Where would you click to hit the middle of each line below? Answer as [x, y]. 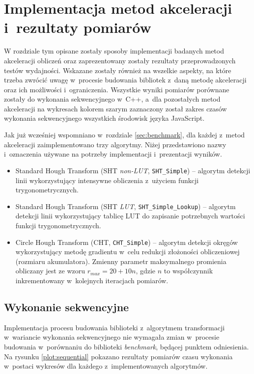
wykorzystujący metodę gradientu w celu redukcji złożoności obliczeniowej [127, 252]
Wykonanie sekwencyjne [67, 307]
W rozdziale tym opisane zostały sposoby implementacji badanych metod [114, 51]
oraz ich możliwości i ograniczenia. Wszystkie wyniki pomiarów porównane [117, 89]
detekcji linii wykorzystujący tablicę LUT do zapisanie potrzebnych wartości [130, 216]
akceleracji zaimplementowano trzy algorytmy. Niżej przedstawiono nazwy [115, 144]
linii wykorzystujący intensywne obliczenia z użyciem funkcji [107, 180]
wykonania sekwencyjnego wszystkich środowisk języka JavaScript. [104, 118]
